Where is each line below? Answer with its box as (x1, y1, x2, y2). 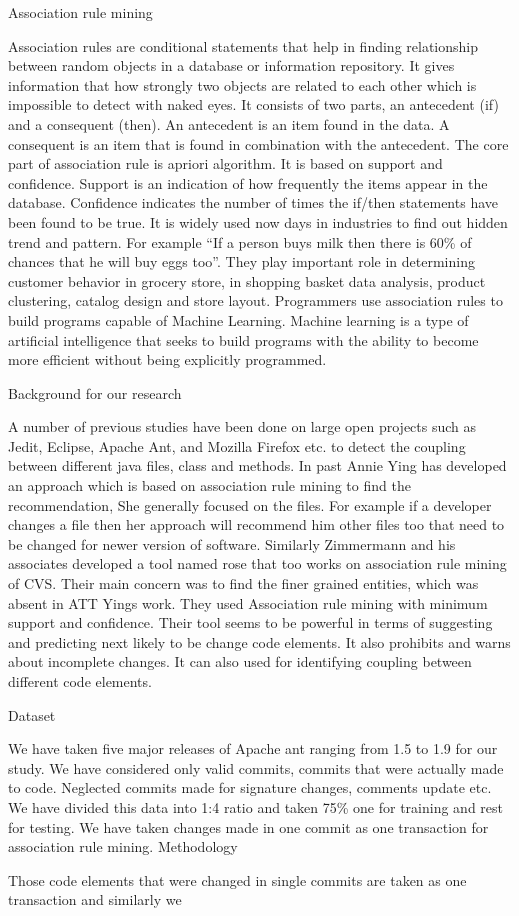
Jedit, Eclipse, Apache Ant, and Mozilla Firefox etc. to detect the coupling (8, 435, 466, 456)
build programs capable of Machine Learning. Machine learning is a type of (8, 309, 469, 330)
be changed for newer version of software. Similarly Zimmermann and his (8, 533, 456, 554)
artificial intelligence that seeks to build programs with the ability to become (8, 329, 479, 350)
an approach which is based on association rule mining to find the (8, 475, 411, 496)
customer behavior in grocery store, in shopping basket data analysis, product (8, 270, 486, 291)
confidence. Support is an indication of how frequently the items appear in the (8, 172, 488, 193)
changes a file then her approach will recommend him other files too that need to (8, 514, 505, 535)
